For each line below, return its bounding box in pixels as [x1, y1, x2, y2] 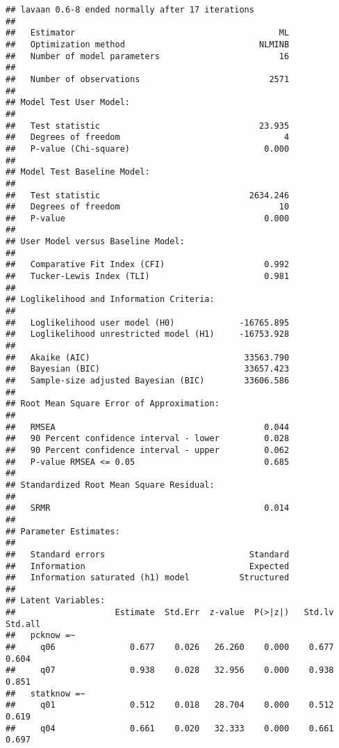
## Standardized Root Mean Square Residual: [6, 479, 215, 490]
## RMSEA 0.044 [6, 422, 290, 432]
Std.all [6, 619, 41, 629]
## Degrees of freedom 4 [6, 132, 290, 143]
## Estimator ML [6, 28, 290, 38]
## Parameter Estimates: [6, 526, 120, 536]
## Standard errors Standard [6, 549, 290, 559]
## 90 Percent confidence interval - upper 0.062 [6, 445, 290, 455]
